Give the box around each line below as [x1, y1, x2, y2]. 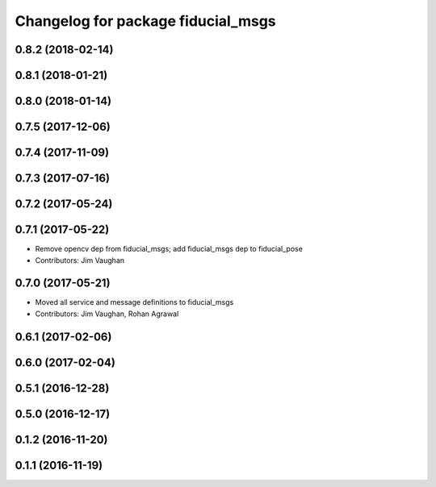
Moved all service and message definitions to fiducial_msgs [35, 298, 234, 307]
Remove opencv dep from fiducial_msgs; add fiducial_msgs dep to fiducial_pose [35, 244, 303, 254]
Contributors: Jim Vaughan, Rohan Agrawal [35, 309, 179, 318]
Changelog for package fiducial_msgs [15, 12, 276, 30]
